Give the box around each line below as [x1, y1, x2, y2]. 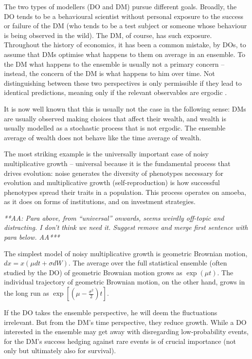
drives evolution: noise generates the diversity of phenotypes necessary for [4, 168, 224, 178]
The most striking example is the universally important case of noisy [4, 149, 209, 159]
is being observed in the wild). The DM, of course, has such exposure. [4, 30, 212, 40]
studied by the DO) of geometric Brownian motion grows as [4, 267, 182, 277]
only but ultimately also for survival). [4, 345, 116, 356]
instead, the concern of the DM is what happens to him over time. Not [4, 68, 215, 78]
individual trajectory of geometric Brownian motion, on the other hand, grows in [4, 277, 245, 287]
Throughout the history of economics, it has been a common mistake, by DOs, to [4, 39, 246, 50]
